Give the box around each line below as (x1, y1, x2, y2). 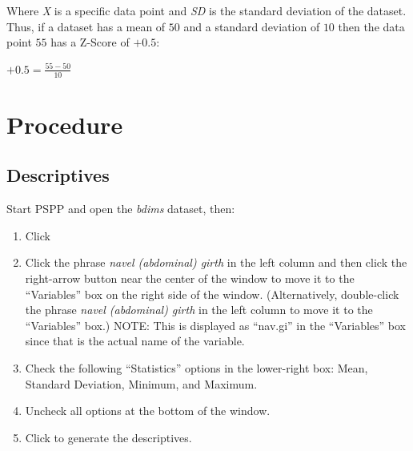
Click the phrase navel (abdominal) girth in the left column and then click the (25, 254, 407, 271)
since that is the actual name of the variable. (25, 332, 245, 349)
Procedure (6, 107, 123, 140)
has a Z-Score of (50, 34, 130, 50)
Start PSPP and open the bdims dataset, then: (6, 200, 235, 217)
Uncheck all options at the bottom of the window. (25, 402, 271, 419)
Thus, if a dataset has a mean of (6, 18, 166, 34)
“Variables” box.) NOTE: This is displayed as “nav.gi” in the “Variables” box (25, 316, 406, 333)
